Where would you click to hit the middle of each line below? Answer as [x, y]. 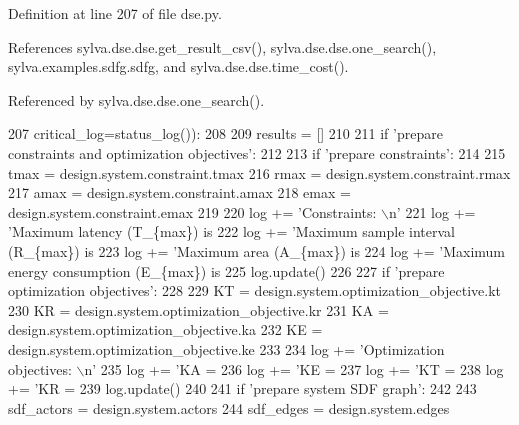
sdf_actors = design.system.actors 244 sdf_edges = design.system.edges [229, 407]
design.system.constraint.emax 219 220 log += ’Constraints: [192, 211]
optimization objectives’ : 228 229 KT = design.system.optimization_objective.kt [255, 290]
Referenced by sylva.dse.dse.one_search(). [136, 99]
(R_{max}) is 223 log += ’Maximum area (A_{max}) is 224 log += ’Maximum [256, 250]
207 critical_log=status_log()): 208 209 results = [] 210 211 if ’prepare [225, 133]
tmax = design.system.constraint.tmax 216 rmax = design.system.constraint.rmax [259, 172]
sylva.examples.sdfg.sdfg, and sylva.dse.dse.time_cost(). [178, 66]
